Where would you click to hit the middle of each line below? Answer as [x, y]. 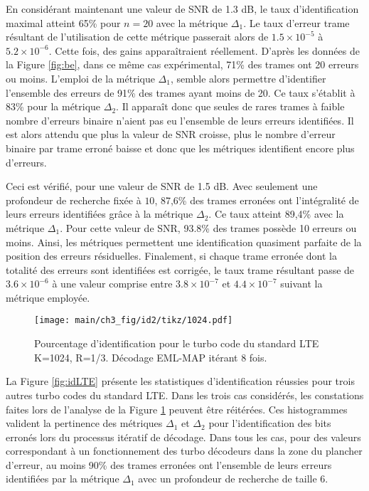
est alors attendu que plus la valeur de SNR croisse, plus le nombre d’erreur [171, 134]
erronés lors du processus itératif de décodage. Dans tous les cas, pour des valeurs [183, 437]
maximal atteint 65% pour [63, 22]
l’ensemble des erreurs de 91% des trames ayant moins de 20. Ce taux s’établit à [181, 92]
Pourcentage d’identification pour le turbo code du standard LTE [177, 343]
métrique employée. [48, 297]
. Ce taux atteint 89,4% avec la [276, 214]
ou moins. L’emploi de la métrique [80, 78]
